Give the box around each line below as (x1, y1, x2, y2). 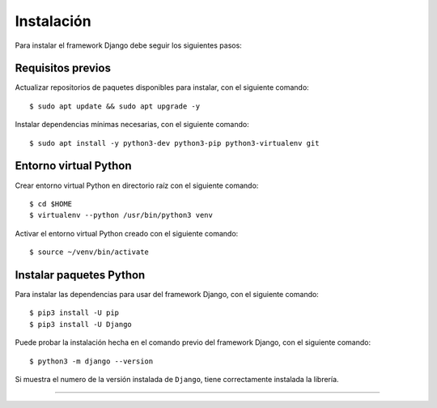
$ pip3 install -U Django (29, 320, 133, 329)
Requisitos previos (15, 62, 111, 75)
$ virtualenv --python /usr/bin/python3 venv (29, 210, 214, 220)
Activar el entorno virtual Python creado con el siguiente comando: (15, 228, 239, 238)
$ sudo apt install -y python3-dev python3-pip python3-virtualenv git (29, 138, 320, 147)
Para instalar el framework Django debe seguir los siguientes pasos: (15, 40, 242, 50)
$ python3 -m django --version (29, 356, 154, 366)
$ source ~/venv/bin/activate (29, 248, 150, 257)
